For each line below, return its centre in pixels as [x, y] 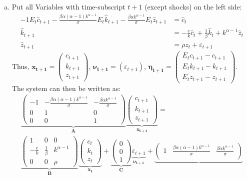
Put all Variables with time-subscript [68, 6]
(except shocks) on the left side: [193, 6]
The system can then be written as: [66, 88]
